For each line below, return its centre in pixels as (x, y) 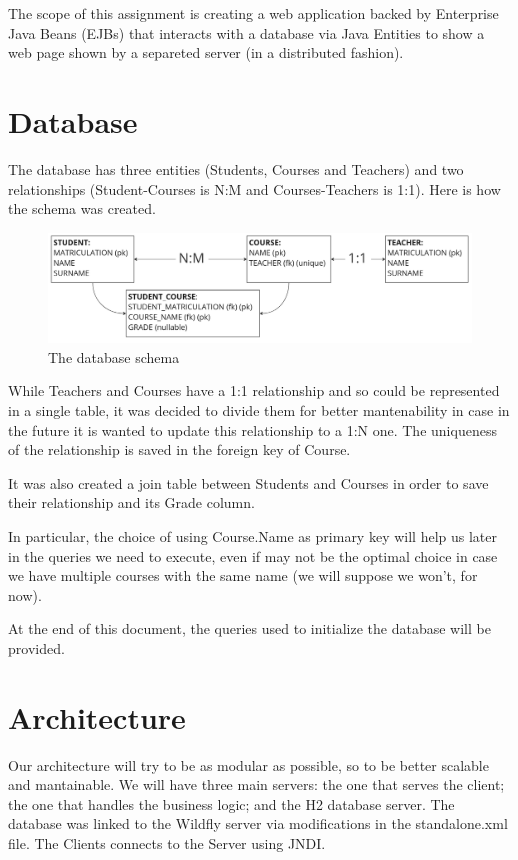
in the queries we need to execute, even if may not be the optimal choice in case (253, 555)
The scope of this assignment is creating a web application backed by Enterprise (253, 13)
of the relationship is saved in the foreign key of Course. (179, 449)
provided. (36, 647)
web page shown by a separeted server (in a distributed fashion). (206, 52)
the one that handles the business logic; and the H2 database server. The (231, 803)
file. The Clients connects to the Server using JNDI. (167, 843)
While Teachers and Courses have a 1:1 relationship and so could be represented (254, 390)
